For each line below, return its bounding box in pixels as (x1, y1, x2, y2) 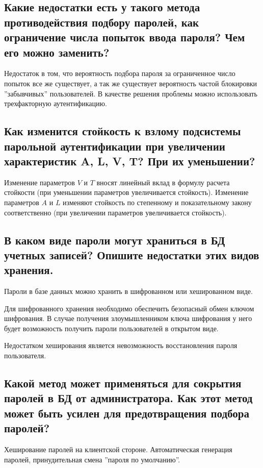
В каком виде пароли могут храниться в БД (4, 232, 225, 248)
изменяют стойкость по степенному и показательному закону (63, 196, 252, 207)
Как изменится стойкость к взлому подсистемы (4, 123, 241, 139)
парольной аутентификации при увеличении (4, 138, 225, 154)
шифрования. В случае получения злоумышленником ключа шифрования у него (4, 313, 252, 324)
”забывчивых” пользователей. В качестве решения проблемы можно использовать (4, 88, 257, 98)
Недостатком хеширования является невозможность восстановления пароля (4, 340, 238, 351)
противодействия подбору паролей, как (4, 14, 199, 30)
